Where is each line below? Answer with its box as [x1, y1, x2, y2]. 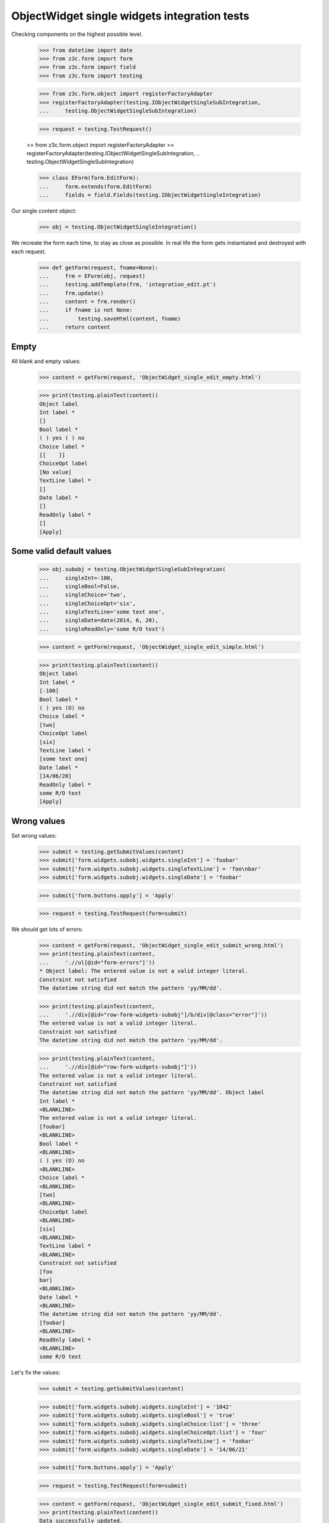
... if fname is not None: [39, 306, 133, 314]
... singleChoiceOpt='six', [39, 600, 136, 607]
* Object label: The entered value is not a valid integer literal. [39, 967, 249, 975]
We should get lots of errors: [11, 926, 83, 933]
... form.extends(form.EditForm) [39, 183, 152, 190]
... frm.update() [39, 289, 104, 297]
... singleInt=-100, [39, 574, 114, 581]
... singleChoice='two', [39, 592, 127, 598]
